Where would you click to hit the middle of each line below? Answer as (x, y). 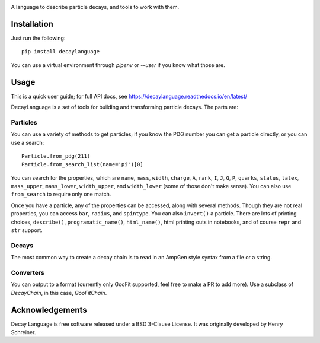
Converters (28, 272)
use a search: (28, 142)
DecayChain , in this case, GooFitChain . (59, 293)
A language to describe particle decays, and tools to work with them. (95, 7)
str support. (27, 230)
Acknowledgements (49, 309)
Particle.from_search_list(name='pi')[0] (82, 164)
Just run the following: (38, 38)
